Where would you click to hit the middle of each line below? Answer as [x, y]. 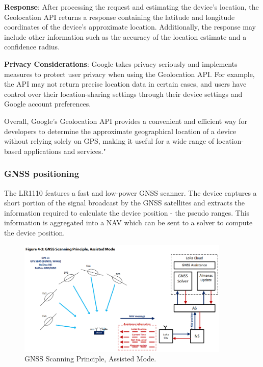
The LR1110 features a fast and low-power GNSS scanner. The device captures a [130, 192]
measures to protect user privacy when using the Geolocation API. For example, [129, 74]
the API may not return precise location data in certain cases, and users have [125, 84]
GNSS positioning [42, 174]
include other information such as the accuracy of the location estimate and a [125, 36]
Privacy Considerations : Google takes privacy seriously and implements [121, 63]
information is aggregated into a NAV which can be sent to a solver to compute [128, 222]
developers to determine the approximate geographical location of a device [120, 131]
